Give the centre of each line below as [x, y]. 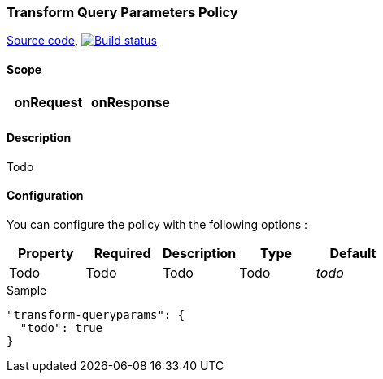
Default [353, 254]
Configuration [45, 196]
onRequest [48, 102]
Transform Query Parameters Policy [122, 12]
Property [46, 254]
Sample [27, 291]
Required [122, 254]
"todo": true [61, 328]
